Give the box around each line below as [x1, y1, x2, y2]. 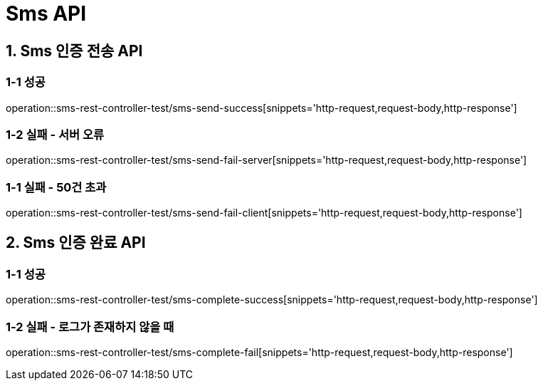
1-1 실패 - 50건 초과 [6, 179, 107, 194]
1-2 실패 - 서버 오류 [6, 127, 105, 142]
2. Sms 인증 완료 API [6, 234, 146, 252]
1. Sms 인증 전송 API [6, 41, 143, 60]
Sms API [6, 1, 87, 26]
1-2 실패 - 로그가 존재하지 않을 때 [6, 319, 174, 334]
